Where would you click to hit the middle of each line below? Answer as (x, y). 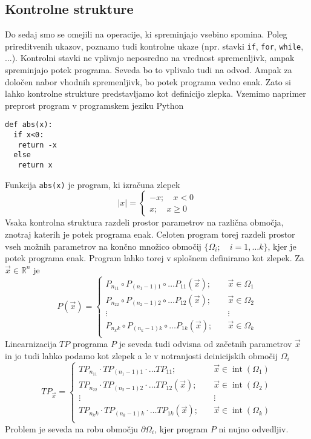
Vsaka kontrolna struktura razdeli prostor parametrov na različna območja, (144, 222)
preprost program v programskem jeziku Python (94, 105)
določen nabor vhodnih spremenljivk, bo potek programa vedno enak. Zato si (148, 81)
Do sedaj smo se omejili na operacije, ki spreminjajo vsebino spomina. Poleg (146, 34)
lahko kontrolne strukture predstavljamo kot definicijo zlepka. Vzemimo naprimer (155, 93)
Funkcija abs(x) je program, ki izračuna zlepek (93, 184)
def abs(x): (29, 125)
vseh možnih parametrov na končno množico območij (103, 246)
